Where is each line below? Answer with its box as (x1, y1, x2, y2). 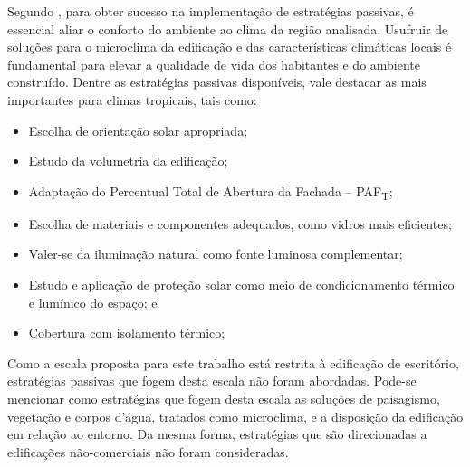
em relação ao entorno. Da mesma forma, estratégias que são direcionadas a (7, 424, 427, 443)
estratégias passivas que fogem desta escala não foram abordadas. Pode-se (7, 371, 417, 390)
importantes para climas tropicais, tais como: (7, 90, 257, 109)
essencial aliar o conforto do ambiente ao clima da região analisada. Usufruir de (7, 19, 448, 38)
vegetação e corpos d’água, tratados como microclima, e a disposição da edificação (7, 406, 464, 425)
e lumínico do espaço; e (28, 292, 158, 311)
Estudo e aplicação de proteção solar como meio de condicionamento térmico (28, 275, 455, 294)
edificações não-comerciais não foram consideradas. (7, 442, 289, 461)
